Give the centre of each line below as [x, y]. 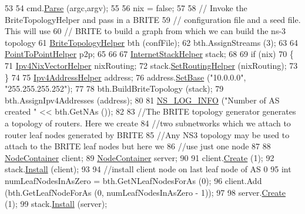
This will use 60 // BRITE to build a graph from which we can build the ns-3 [145, 31]
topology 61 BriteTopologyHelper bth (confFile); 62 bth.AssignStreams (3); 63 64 [151, 42]
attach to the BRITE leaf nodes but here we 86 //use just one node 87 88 [138, 146]
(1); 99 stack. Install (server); [56, 204]
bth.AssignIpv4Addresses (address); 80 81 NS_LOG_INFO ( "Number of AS [142, 100]
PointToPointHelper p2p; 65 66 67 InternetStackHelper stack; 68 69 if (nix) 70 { [149, 54]
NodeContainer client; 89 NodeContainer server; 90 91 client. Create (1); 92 [140, 157]
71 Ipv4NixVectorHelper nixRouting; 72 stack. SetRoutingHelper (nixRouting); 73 [151, 65]
